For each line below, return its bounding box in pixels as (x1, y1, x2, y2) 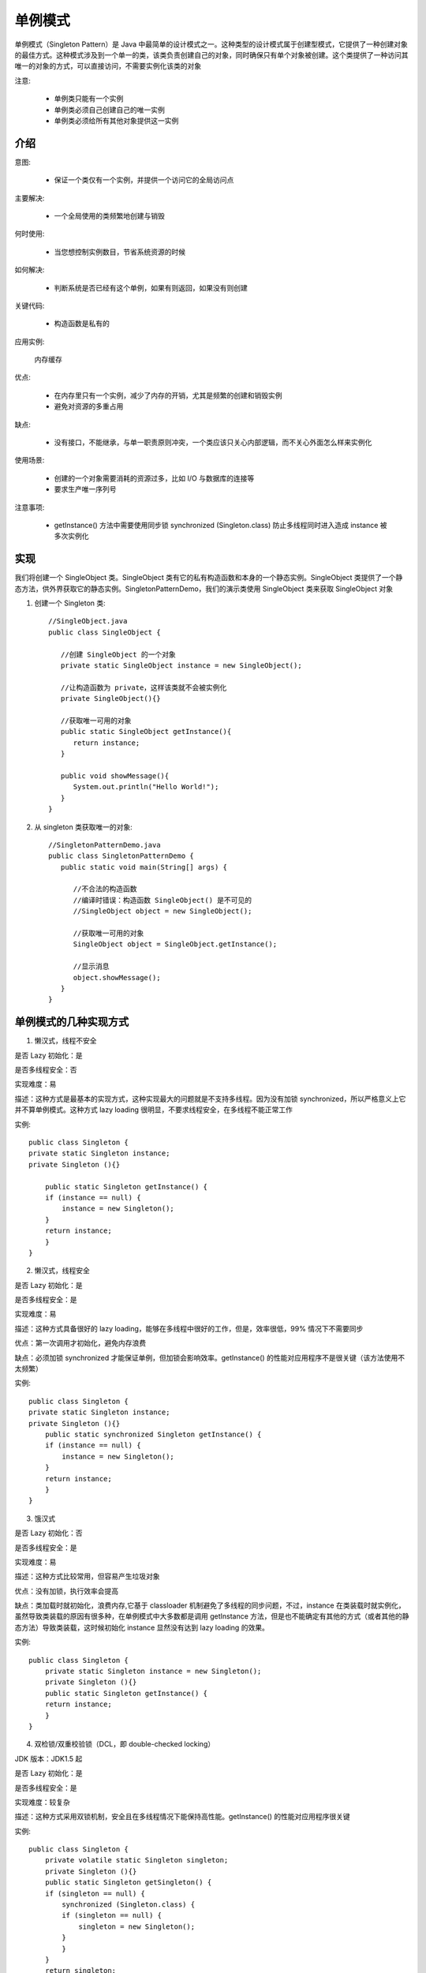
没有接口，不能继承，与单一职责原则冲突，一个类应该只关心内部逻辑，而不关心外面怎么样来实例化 (54, 438, 372, 447)
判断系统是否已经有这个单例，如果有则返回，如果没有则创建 (54, 283, 248, 292)
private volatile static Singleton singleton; (44, 1855, 229, 1865)
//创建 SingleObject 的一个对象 (60, 650, 177, 659)
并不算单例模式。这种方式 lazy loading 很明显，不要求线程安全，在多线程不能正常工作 (14, 1105, 293, 1114)
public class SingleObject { (48, 627, 161, 637)
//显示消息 (73, 962, 110, 971)
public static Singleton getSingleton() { (44, 1878, 212, 1887)
